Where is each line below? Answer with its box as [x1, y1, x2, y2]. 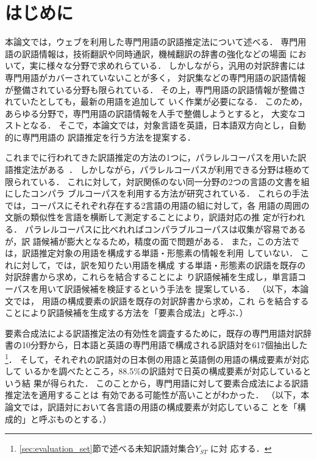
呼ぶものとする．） [38, 412, 112, 425]
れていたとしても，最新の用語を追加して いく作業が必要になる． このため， [5, 95, 308, 108]
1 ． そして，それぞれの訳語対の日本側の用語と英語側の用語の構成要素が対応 [5, 351, 310, 365]
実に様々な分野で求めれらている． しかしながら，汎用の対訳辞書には [29, 59, 305, 72]
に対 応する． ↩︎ [210, 442, 272, 455]
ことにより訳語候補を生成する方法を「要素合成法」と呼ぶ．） [5, 306, 248, 319]
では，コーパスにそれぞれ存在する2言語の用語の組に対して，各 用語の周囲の [5, 198, 310, 211]
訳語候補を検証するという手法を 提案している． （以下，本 [64, 282, 301, 295]
